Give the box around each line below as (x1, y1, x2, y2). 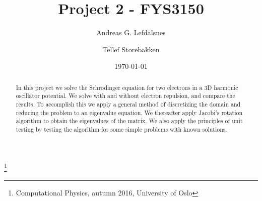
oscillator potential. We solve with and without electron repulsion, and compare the (16, 91, 235, 100)
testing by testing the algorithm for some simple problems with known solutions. (16, 125, 227, 133)
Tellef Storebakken (102, 44, 160, 54)
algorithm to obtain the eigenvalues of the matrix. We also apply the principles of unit (16, 117, 243, 125)
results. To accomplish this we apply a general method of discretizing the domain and (16, 100, 241, 109)
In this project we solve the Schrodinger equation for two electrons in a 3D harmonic (16, 83, 238, 91)
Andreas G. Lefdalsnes (96, 27, 166, 38)
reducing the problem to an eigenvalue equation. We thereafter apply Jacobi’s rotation (16, 108, 243, 117)
